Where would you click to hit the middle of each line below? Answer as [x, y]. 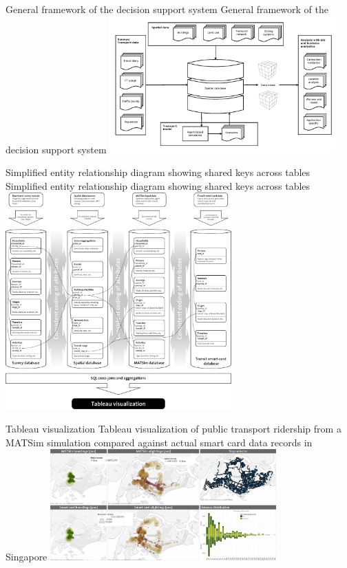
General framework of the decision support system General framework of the [167, 9]
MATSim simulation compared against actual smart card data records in [159, 442]
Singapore [27, 557]
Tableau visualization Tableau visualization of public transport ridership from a [173, 429]
